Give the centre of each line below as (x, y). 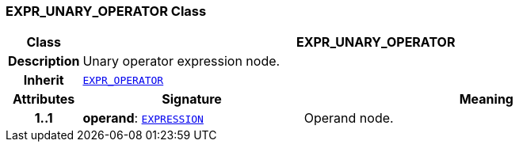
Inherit (44, 80)
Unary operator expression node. (181, 61)
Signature (192, 99)
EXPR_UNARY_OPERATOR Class (106, 11)
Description (44, 61)
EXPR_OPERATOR (123, 80)
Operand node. (349, 118)
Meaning (486, 99)
